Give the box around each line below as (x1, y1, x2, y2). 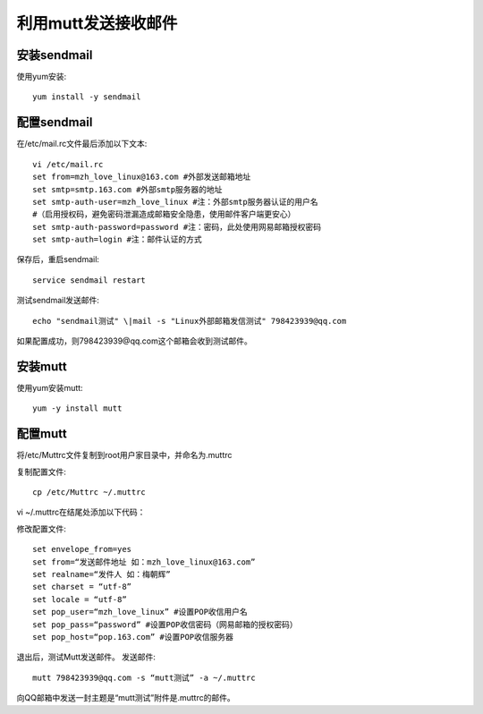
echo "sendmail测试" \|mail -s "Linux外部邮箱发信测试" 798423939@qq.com (32, 316, 347, 326)
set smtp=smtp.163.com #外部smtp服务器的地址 (32, 184, 223, 194)
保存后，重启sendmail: (16, 254, 100, 265)
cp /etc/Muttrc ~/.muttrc (32, 488, 147, 497)
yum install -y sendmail (32, 92, 141, 102)
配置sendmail (16, 115, 93, 130)
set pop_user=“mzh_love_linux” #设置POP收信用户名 (32, 607, 248, 617)
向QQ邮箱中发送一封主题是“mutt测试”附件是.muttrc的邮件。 (16, 693, 236, 703)
